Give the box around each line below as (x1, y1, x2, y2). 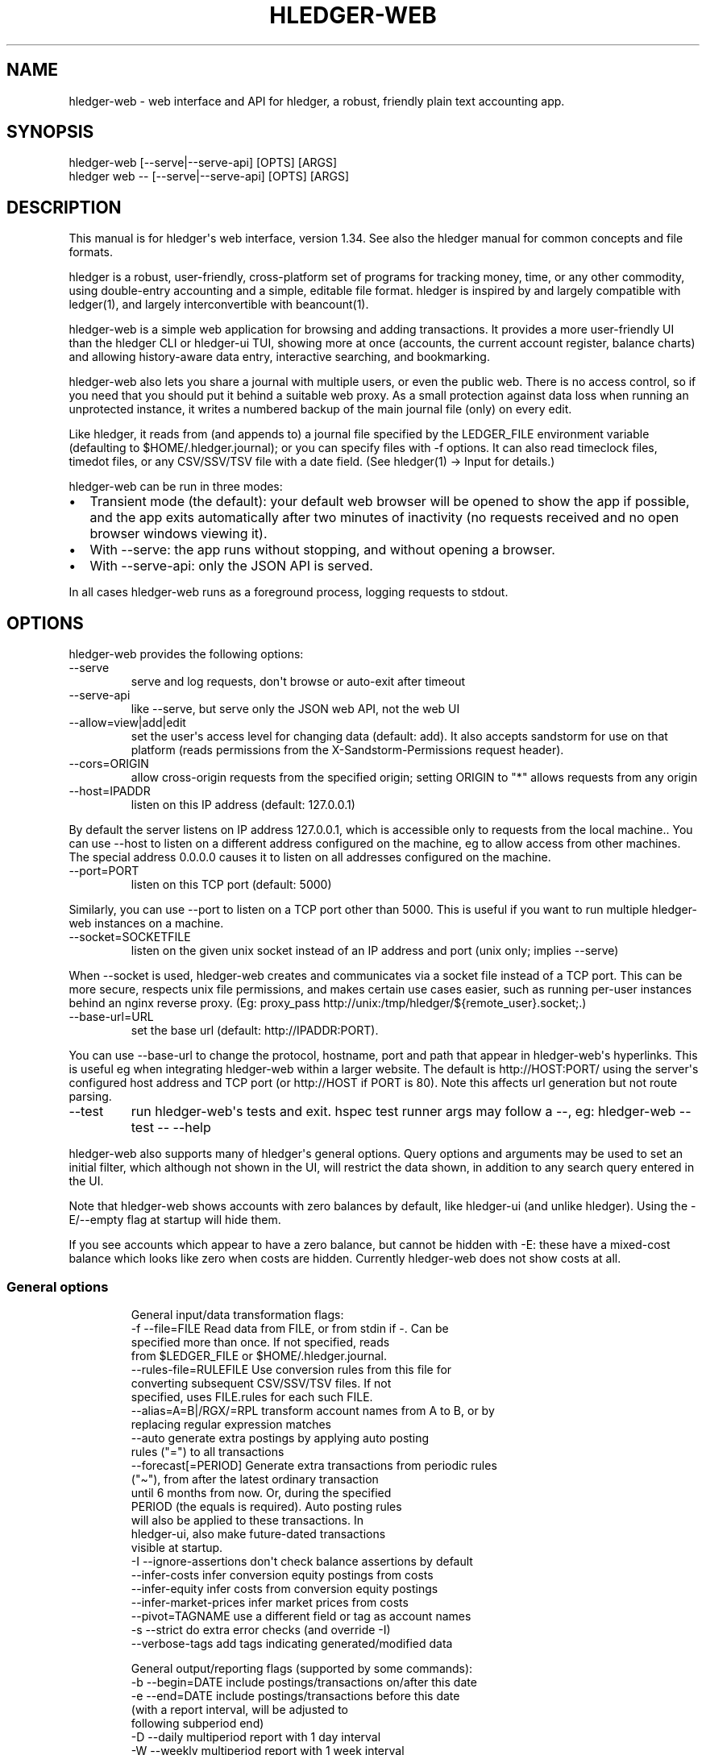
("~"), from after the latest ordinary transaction (131, 1471, 379, 1486)
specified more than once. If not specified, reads (131, 1334, 390, 1349)
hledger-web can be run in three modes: (69, 479, 283, 494)
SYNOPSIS (6, 122, 94, 143)
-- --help (157, 1119, 211, 1136)
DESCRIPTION (6, 197, 122, 218)
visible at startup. (131, 1540, 223, 1554)
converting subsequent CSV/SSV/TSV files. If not (131, 1375, 392, 1390)
